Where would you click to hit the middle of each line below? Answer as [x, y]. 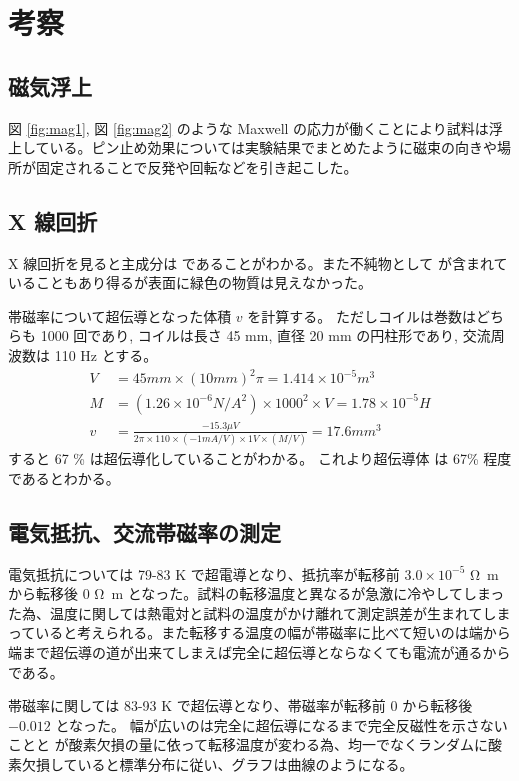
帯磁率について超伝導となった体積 [120, 315]
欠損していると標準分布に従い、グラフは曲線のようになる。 [217, 763]
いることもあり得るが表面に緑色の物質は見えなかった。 [190, 282]
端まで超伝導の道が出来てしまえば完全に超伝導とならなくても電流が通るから [259, 652]
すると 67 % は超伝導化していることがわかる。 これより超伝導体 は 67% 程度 [260, 458]
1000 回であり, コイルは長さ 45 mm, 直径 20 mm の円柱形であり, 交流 [265, 335]
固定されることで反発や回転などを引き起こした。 [196, 166]
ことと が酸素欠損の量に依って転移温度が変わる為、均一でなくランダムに [248, 744]
